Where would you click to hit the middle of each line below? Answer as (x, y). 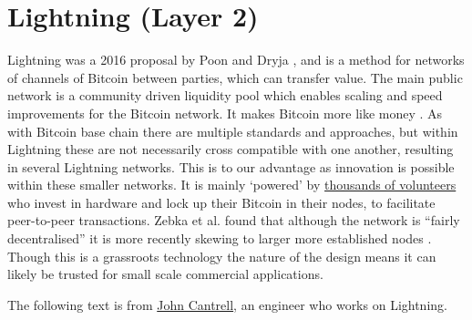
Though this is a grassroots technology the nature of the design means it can (222, 256)
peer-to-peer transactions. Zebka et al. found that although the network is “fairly (234, 220)
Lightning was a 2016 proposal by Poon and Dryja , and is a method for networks (236, 60)
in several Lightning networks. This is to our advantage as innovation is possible (231, 166)
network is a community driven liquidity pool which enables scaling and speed (225, 95)
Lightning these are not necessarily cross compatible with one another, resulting (231, 149)
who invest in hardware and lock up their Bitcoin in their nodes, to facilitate (221, 202)
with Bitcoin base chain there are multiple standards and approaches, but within (233, 131)
